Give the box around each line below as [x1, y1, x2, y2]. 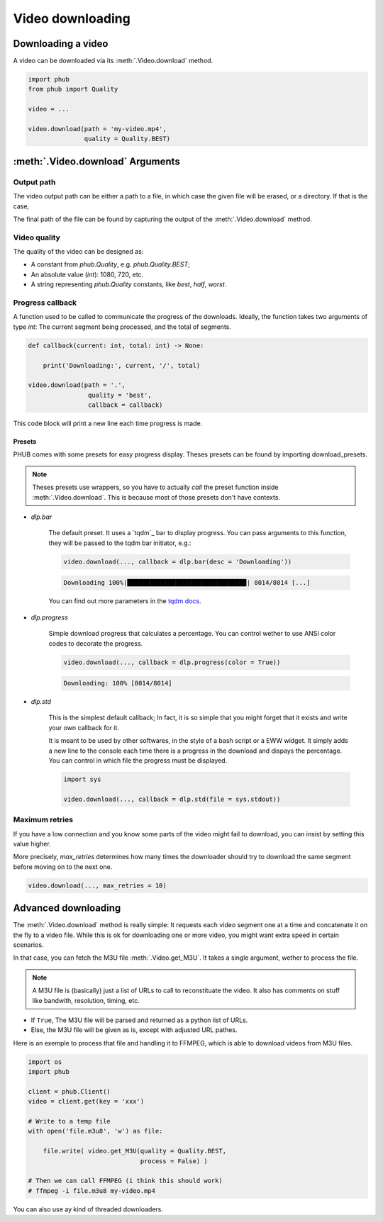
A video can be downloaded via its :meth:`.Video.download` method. [13, 57, 213, 65]
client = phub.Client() [28, 1087, 111, 1095]
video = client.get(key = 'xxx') [28, 1097, 145, 1106]
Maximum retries [13, 815, 74, 825]
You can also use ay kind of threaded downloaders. [13, 1205, 163, 1213]
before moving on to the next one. [13, 862, 113, 871]
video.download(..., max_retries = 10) [28, 881, 167, 890]
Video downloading [13, 11, 131, 26]
